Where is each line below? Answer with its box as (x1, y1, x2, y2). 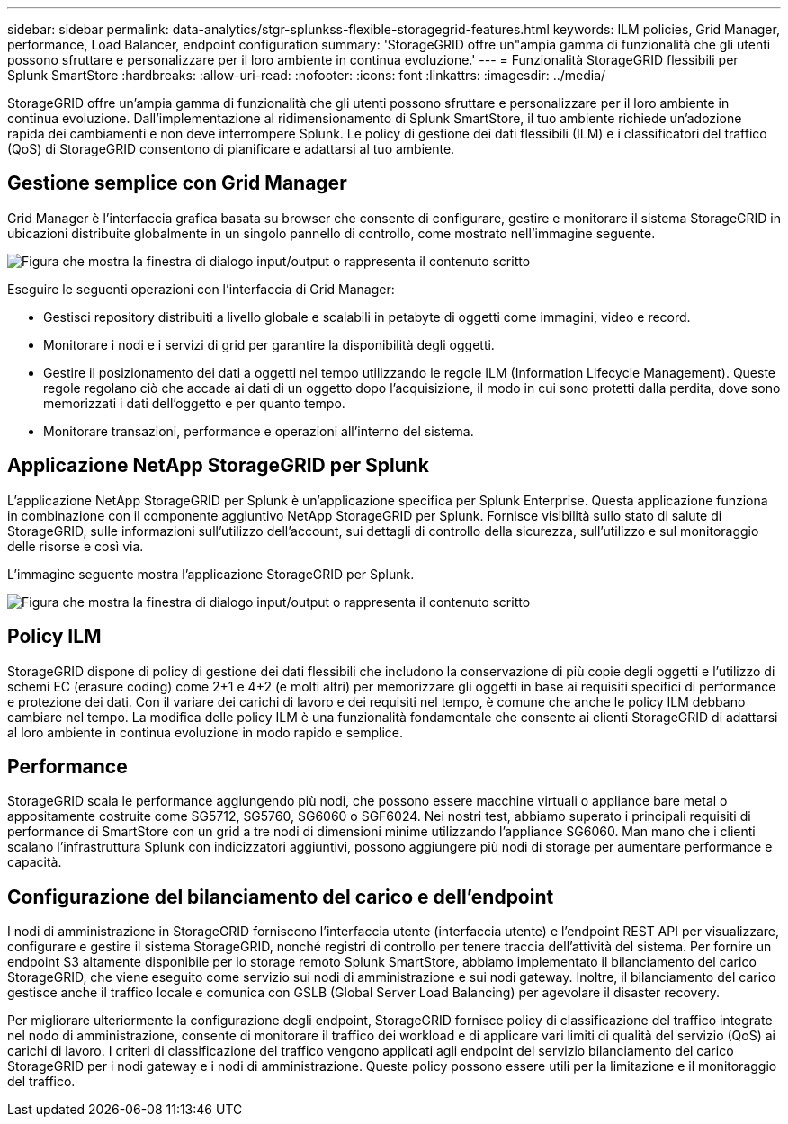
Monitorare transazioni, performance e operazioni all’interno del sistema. (43, 423, 474, 439)
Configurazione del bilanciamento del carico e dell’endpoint (7, 885, 554, 908)
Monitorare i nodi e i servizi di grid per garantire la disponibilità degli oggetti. (43, 336, 495, 352)
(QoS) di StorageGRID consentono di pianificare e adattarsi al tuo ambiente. (7, 141, 455, 156)
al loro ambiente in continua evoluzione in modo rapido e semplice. (7, 724, 404, 740)
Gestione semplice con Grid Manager (7, 172, 347, 195)
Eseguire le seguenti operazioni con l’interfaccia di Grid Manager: (7, 281, 395, 297)
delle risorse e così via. (7, 538, 144, 554)
